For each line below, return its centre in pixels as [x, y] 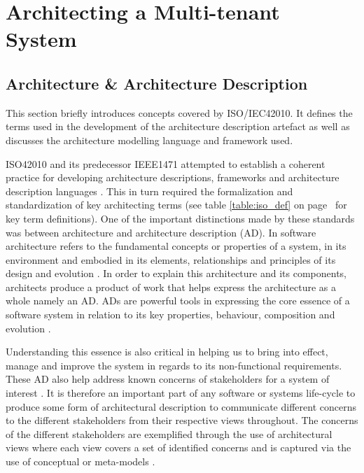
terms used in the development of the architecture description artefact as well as [178, 126]
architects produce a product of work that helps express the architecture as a [171, 287]
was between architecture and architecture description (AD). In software [161, 232]
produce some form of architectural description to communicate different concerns [181, 406]
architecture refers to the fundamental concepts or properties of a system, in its [176, 246]
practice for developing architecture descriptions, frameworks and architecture [173, 177]
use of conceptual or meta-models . [80, 461]
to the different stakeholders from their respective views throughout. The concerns [182, 420]
